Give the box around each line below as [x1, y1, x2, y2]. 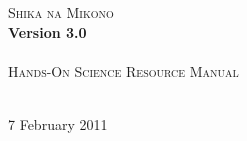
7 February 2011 [8, 113, 108, 134]
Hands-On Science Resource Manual [8, 60, 239, 81]
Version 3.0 [8, 21, 87, 42]
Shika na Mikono [8, 2, 114, 22]
